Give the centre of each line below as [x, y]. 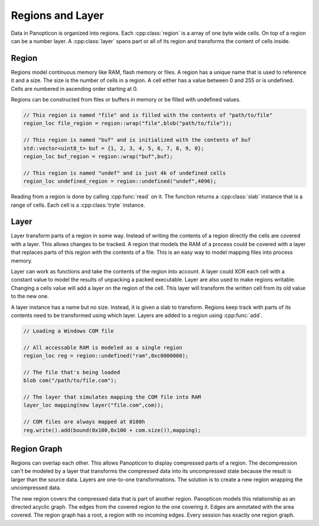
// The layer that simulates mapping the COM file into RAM [112, 397]
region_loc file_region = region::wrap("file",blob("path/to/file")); [128, 123]
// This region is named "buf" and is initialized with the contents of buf [137, 140]
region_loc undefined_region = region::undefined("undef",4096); [120, 181]
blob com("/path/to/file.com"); [70, 380]
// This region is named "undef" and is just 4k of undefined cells [125, 173]
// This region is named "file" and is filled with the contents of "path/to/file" [148, 115]
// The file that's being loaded [72, 372]
